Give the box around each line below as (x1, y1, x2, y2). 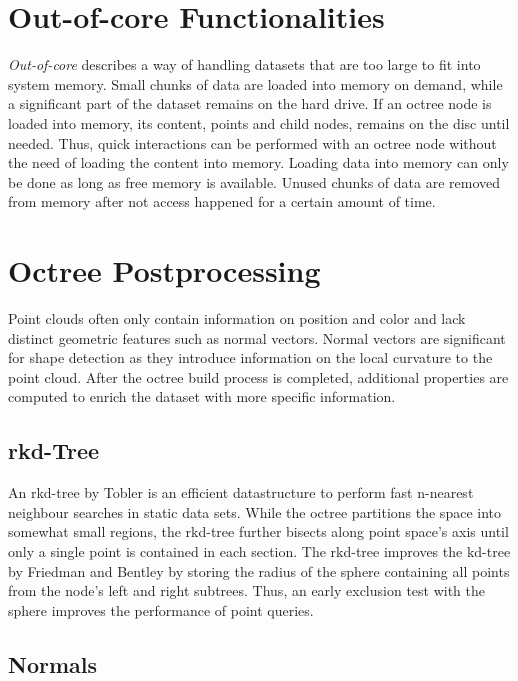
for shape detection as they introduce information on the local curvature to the (8, 347, 493, 368)
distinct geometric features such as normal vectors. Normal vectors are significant (8, 327, 506, 348)
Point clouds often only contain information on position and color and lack (8, 308, 466, 328)
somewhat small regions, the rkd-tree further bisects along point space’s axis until (8, 521, 509, 542)
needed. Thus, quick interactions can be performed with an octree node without (8, 132, 497, 153)
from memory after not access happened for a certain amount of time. (8, 191, 436, 212)
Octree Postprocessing (8, 250, 321, 291)
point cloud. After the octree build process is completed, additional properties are (8, 366, 509, 387)
